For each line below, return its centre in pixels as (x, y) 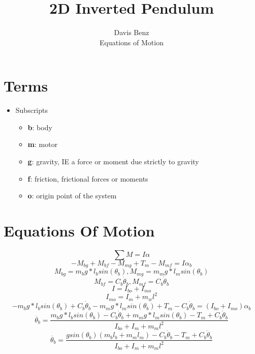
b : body (40, 127)
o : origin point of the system (72, 196)
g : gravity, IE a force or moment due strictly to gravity (113, 161)
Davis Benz (132, 32)
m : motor (43, 144)
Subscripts (32, 110)
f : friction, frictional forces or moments (88, 178)
